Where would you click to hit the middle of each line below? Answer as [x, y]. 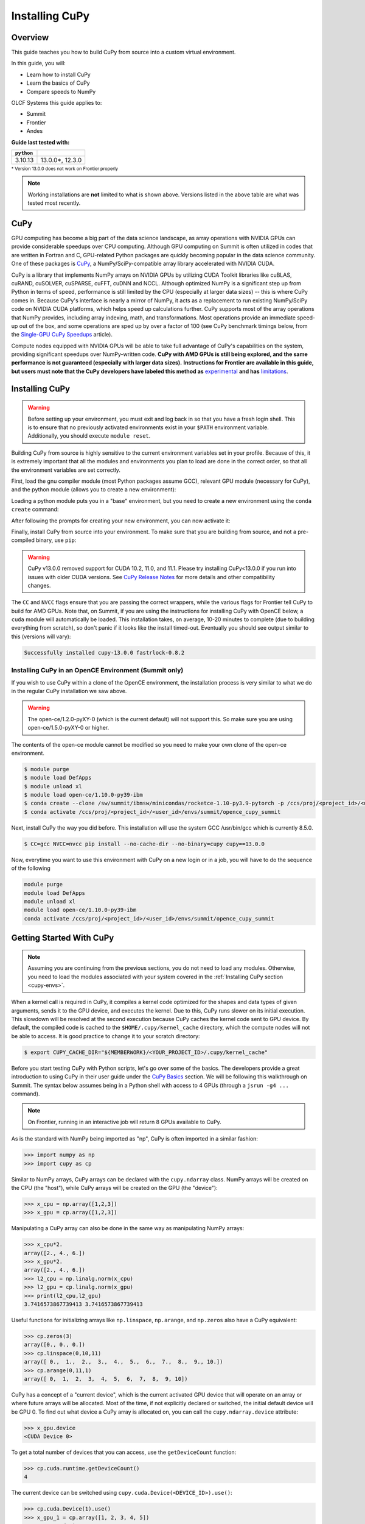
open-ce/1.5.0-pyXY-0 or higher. [68, 728]
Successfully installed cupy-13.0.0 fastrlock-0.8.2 [104, 653]
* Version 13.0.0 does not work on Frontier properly [65, 169]
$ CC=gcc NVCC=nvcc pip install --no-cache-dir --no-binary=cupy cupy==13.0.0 [144, 844]
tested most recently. [54, 203]
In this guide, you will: [39, 63]
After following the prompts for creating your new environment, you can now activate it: [121, 521]
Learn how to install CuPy [58, 74]
